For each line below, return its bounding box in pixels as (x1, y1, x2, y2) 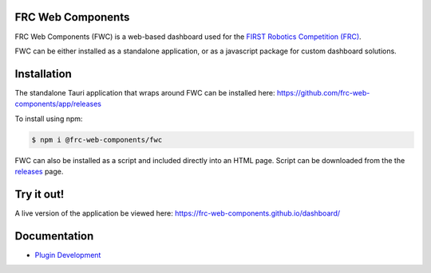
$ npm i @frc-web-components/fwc (31, 135, 163, 144)
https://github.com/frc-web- (276, 88, 370, 97)
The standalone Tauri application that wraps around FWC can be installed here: (14, 88, 275, 97)
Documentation (14, 229, 94, 243)
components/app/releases (14, 99, 101, 109)
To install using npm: (14, 114, 83, 123)
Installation (14, 67, 72, 80)
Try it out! (14, 187, 65, 201)
